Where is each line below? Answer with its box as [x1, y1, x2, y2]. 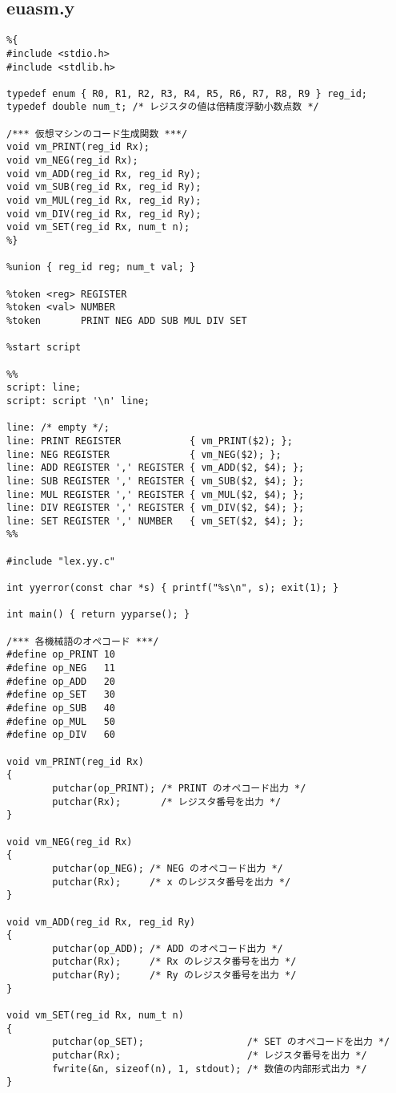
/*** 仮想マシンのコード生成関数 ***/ [6, 128, 188, 140]
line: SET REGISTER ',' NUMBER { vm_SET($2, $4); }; [6, 515, 305, 527]
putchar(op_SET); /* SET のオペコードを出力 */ [52, 1036, 390, 1048]
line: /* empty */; [6, 422, 110, 434]
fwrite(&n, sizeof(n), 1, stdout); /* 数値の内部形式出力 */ [52, 1063, 367, 1075]
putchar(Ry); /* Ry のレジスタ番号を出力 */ [52, 970, 297, 982]
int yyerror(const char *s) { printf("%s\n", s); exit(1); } [6, 582, 339, 594]
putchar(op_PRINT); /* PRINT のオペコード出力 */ [52, 782, 306, 794]
